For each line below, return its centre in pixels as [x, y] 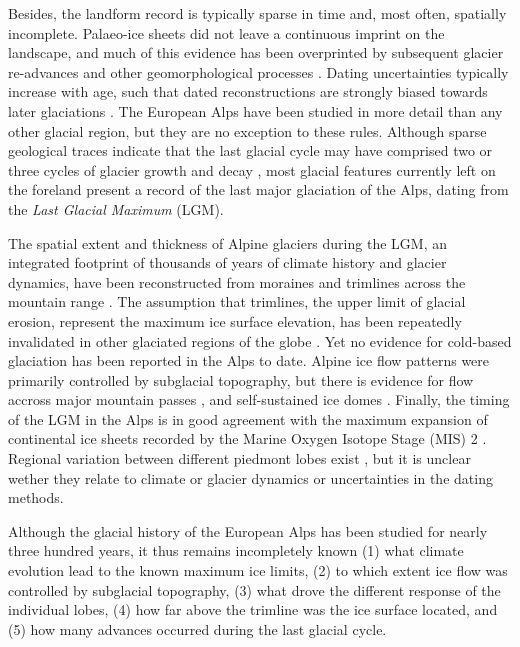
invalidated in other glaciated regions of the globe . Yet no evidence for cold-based [260, 340]
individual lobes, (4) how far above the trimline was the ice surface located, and [253, 609]
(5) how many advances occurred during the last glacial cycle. [197, 628]
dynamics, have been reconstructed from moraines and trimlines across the [237, 281]
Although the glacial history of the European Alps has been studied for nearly [248, 530]
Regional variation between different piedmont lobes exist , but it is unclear [239, 458]
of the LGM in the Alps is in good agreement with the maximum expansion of [248, 418]
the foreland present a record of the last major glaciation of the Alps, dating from [258, 189]
